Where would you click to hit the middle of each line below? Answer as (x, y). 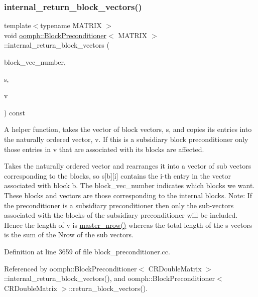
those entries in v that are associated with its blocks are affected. (104, 149)
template (18, 25)
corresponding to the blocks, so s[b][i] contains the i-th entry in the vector (118, 175)
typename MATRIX (71, 25)
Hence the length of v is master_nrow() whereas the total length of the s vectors (128, 225)
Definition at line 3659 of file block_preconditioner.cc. (87, 251)
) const (15, 112)
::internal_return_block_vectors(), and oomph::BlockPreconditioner (109, 278)
